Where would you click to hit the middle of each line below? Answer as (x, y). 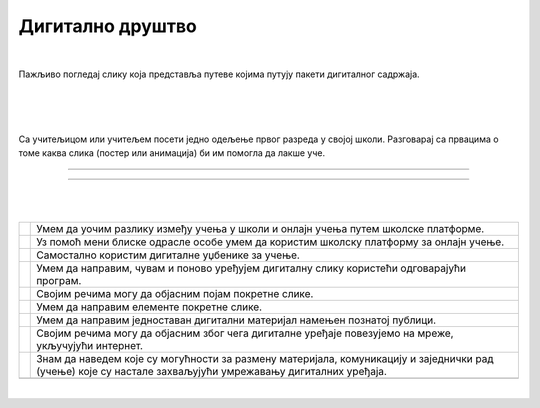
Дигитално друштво (107, 26)
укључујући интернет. (90, 346)
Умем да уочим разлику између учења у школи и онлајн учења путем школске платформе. (260, 229)
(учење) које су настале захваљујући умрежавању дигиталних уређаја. (211, 372)
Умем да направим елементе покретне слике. (149, 307)
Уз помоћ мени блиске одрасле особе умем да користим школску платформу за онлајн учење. (270, 242)
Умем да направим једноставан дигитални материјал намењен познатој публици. (236, 320)
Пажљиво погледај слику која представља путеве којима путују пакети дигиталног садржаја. (219, 74)
